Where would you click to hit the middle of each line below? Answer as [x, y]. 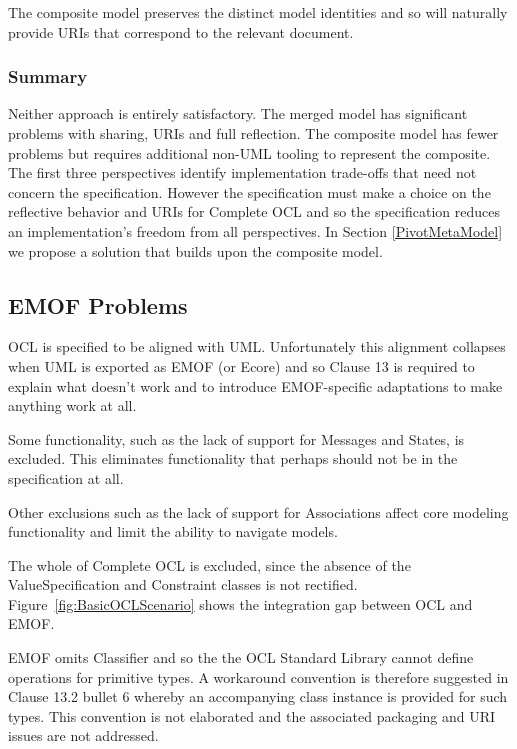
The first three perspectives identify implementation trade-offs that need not [242, 172]
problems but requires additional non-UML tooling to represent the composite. [249, 152]
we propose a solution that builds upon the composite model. [195, 250]
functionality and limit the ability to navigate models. [173, 531]
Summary [48, 76]
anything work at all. [72, 405]
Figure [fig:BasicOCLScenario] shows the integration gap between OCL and [240, 603]
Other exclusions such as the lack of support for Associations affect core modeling [258, 511]
